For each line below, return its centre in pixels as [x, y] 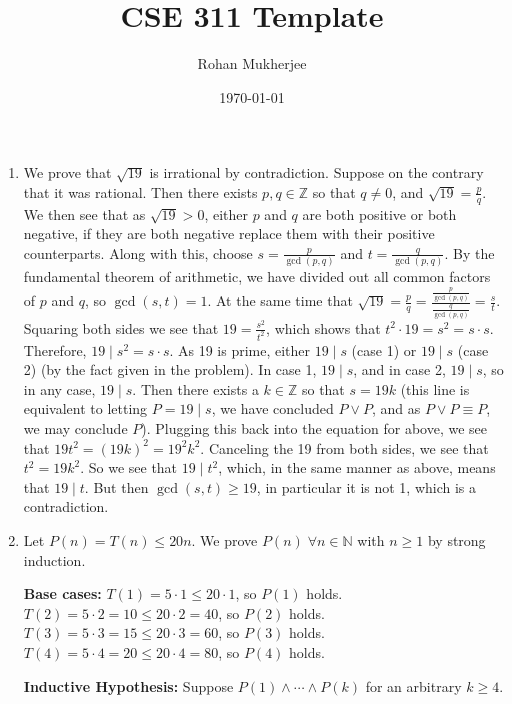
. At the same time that [280, 300]
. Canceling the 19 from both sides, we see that [344, 447]
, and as [396, 408]
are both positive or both [379, 213]
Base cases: [62, 593]
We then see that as [84, 213]
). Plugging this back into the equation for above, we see [314, 428]
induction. [54, 559]
